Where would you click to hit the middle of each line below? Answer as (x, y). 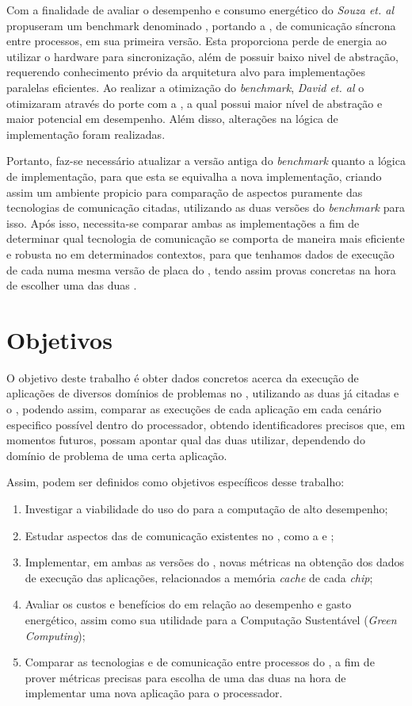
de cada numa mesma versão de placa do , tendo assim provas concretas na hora (201, 269)
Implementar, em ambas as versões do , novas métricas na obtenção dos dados (214, 562)
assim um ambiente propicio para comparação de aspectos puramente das (185, 192)
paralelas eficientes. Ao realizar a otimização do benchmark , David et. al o (185, 87)
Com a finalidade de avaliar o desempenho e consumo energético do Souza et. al (200, 10)
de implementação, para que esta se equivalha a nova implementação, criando (194, 176)
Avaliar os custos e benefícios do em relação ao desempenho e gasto (188, 604)
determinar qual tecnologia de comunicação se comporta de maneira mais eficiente (206, 238)
